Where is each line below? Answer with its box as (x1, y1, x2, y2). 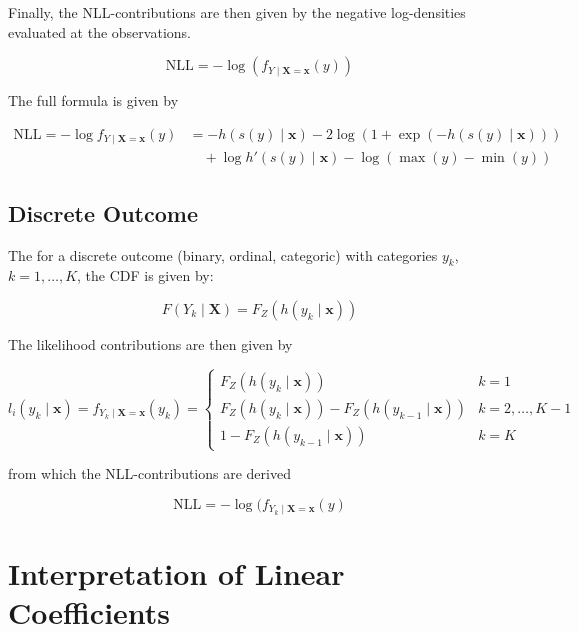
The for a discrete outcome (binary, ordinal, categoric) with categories (8, 244, 438, 265)
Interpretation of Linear (8, 553, 345, 594)
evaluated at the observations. (8, 21, 191, 42)
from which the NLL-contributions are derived (8, 463, 291, 484)
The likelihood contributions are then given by (8, 333, 293, 354)
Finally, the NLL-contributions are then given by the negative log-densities (8, 2, 466, 22)
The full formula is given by (8, 90, 179, 111)
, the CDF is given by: (77, 265, 214, 286)
